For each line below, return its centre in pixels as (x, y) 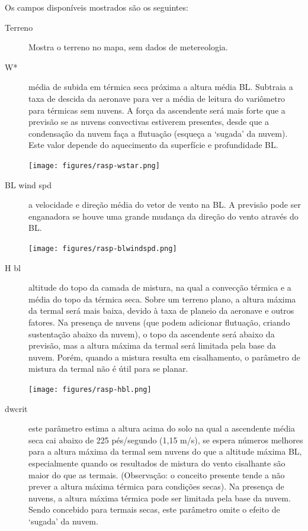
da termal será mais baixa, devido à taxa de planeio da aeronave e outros (161, 310)
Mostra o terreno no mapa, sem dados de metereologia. (128, 47)
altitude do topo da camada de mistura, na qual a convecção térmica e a (160, 287)
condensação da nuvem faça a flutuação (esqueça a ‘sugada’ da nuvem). (158, 133)
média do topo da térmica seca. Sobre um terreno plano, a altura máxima (162, 299)
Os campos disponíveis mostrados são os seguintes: (97, 7)
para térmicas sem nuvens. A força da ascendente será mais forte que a (157, 110)
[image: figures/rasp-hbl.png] (90, 389)
